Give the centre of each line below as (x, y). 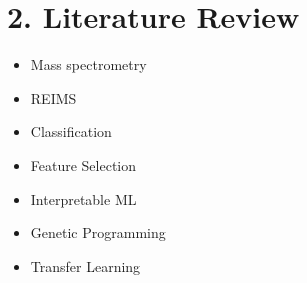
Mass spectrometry (88, 64)
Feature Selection (83, 164)
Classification (71, 131)
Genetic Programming (98, 232)
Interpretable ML (83, 198)
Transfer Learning (85, 265)
